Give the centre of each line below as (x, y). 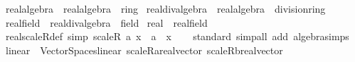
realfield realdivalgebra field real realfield (106, 22)
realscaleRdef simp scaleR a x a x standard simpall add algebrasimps (177, 36)
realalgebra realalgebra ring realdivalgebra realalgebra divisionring (165, 8)
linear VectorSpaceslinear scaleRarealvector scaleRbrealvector (144, 50)
